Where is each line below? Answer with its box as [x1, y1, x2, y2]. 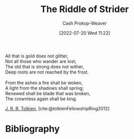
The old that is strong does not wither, [5, 63, 84, 69]
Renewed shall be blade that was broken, [5, 90, 91, 96]
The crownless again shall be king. [5, 96, 77, 102]
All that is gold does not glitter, [5, 53, 69, 59]
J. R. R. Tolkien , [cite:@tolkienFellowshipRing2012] [5, 105, 110, 111]
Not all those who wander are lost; [5, 58, 77, 64]
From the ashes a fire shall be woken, [5, 80, 83, 86]
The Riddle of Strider [40, 4, 129, 15]
